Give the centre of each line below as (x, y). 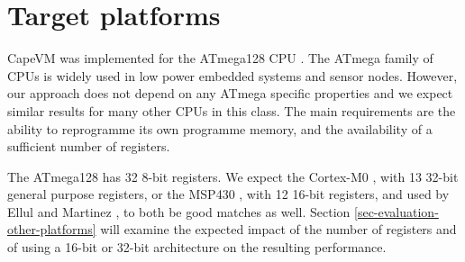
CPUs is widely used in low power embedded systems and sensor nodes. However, (232, 75)
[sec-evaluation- (397, 211)
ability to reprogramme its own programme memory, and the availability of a (220, 128)
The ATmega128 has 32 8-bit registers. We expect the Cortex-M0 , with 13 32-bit (233, 176)
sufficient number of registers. (89, 146)
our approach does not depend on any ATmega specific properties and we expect (230, 93)
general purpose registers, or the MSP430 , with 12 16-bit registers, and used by (228, 194)
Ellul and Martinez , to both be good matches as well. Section (179, 211)
